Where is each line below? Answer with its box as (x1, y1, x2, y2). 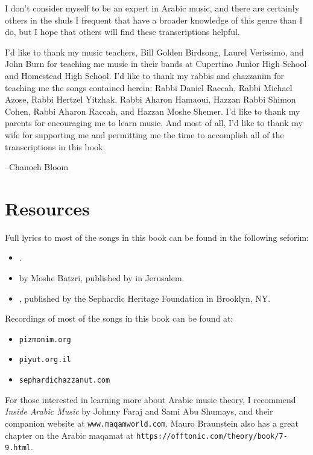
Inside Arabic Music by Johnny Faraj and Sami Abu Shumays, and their (5, 405, 273, 418)
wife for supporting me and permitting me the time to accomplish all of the (5, 128, 284, 141)
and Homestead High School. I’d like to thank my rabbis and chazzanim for (5, 69, 285, 81)
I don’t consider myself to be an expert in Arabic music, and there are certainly (5, 2, 300, 14)
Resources (5, 196, 90, 220)
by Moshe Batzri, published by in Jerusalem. (19, 272, 185, 284)
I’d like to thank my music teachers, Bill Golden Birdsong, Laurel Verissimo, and (5, 45, 304, 58)
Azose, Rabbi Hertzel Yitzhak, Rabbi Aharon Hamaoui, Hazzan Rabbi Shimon (5, 93, 296, 106)
